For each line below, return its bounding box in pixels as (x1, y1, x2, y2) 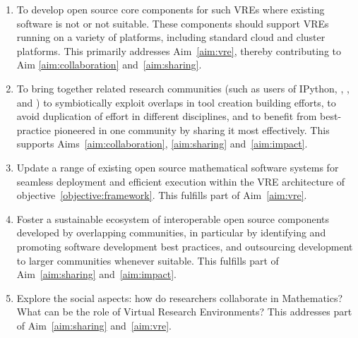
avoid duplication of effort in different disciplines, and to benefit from (16, 109, 317, 123)
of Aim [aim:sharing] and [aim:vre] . (16, 318, 172, 332)
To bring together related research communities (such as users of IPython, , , (16, 80, 350, 95)
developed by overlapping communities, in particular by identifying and (16, 225, 326, 240)
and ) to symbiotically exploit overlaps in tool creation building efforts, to (16, 95, 336, 109)
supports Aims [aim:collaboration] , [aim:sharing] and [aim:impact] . (16, 136, 308, 151)
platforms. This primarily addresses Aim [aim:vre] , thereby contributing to (16, 43, 342, 58)
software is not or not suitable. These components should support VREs (16, 16, 329, 30)
